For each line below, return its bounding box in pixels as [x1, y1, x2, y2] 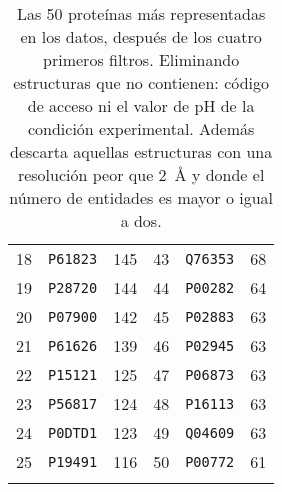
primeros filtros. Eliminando [43, 48, 240, 71]
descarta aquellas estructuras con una [10, 140, 273, 163]
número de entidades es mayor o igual [9, 186, 274, 209]
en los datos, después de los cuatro [20, 25, 262, 48]
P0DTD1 [48, 424, 98, 441]
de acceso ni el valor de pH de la [27, 94, 255, 117]
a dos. [120, 209, 162, 232]
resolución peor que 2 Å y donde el [17, 163, 265, 186]
